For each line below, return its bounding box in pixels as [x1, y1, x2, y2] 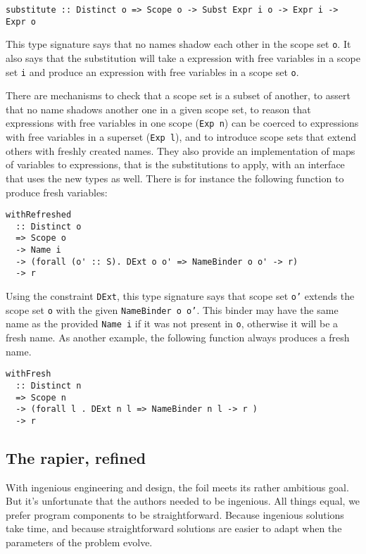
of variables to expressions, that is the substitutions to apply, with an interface [6, 157, 345, 172]
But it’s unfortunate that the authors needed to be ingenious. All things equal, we [6, 493, 360, 508]
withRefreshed [6, 210, 72, 220]
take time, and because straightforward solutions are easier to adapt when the [6, 521, 342, 536]
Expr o [6, 16, 36, 27]
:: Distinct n [15, 380, 82, 391]
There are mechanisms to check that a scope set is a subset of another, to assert [6, 88, 351, 103]
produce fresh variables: [6, 184, 108, 199]
